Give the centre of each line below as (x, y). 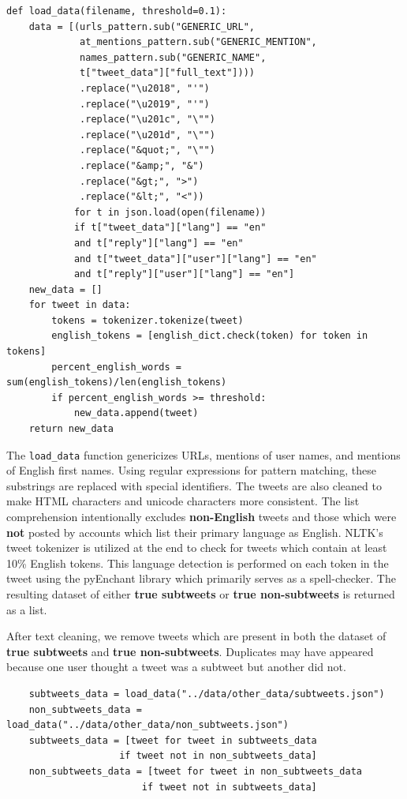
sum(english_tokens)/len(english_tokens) (117, 383)
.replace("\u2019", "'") (145, 104)
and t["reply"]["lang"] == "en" (159, 243)
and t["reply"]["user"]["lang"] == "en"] (184, 274)
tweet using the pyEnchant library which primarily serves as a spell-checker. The (201, 578)
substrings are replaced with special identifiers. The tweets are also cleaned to (194, 485)
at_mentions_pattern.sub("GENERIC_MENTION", (198, 42)
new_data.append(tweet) (136, 413)
